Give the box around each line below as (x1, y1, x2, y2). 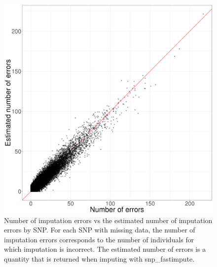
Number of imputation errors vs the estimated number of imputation (4, 215, 213, 225)
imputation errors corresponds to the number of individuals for (4, 234, 194, 244)
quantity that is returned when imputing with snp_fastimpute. (4, 253, 195, 264)
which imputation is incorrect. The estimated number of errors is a (4, 244, 206, 254)
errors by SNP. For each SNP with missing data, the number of (4, 225, 195, 235)
